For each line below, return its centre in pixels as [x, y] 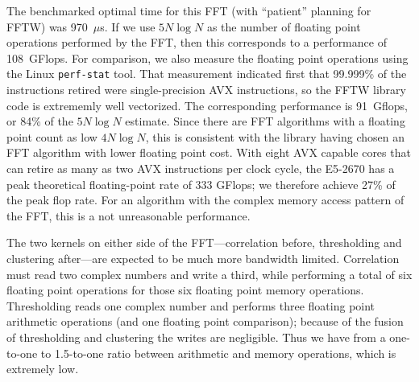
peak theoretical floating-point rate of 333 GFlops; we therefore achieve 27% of [201, 184]
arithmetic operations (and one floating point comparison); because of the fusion [205, 321]
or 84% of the [40, 121]
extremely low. [43, 369]
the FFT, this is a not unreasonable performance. [129, 215]
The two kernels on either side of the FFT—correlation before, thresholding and [204, 242]
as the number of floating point [284, 26]
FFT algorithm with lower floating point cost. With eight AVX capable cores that [209, 152]
